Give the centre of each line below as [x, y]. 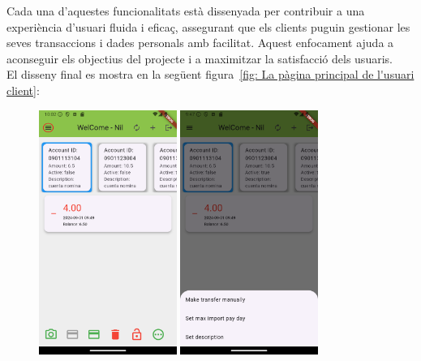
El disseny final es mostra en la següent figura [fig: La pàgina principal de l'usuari [210, 74]
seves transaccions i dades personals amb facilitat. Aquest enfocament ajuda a [200, 43]
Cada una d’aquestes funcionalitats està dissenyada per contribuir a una [186, 11]
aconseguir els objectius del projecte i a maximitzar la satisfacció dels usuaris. [200, 58]
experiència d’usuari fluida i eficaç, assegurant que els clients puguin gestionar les [208, 26]
